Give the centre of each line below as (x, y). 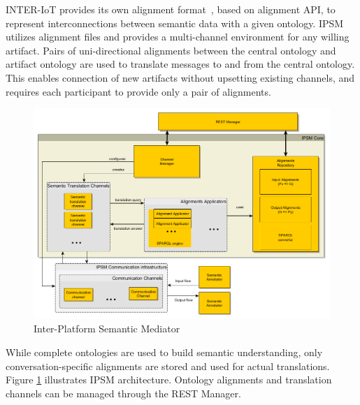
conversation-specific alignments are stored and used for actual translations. (168, 366)
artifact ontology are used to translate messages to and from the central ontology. (180, 64)
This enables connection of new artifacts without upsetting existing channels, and (180, 77)
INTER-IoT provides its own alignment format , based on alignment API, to (171, 9)
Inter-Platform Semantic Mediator (107, 329)
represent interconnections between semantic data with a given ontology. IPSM (175, 23)
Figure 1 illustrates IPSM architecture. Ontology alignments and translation (169, 380)
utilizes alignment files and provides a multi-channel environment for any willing (178, 37)
